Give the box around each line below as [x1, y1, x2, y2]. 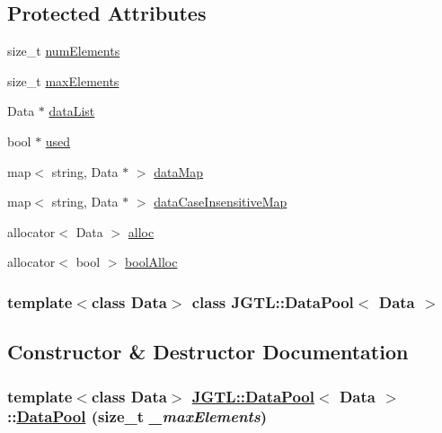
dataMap [154, 162, 204, 181]
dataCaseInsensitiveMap [154, 192, 287, 211]
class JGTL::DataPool [191, 290, 354, 313]
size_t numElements [7, 41, 120, 60]
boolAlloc [125, 252, 178, 271]
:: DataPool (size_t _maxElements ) [7, 405, 268, 428]
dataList [49, 102, 95, 120]
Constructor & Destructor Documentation [7, 338, 409, 366]
